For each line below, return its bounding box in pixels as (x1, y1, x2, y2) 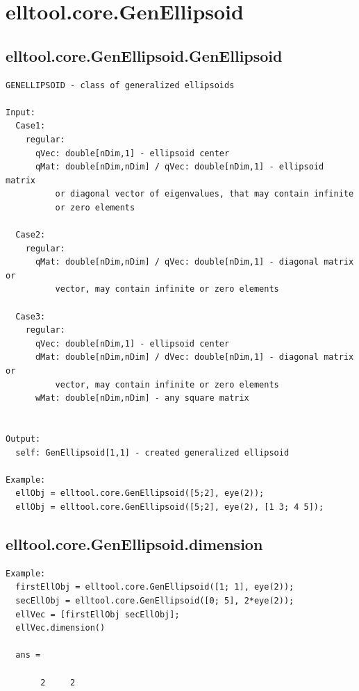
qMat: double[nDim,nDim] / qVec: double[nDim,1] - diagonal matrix (35, 257, 354, 267)
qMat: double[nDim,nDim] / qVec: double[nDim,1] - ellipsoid (35, 162, 324, 172)
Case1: (15, 121, 46, 131)
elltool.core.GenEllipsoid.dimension (6, 533, 263, 554)
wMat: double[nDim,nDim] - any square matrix (35, 393, 249, 403)
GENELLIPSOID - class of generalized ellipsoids (6, 80, 235, 90)
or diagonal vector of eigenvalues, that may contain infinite (55, 189, 354, 199)
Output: (6, 434, 41, 444)
